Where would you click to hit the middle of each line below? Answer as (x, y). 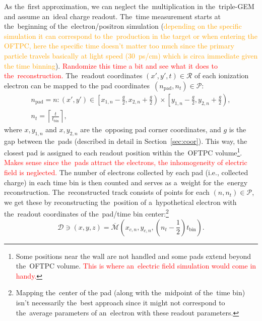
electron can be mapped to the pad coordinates (77, 85)
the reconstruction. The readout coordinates (73, 75)
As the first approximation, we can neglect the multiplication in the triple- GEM (129, 6)
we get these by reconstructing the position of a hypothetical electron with (120, 202)
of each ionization (221, 75)
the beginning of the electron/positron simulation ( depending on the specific (123, 26)
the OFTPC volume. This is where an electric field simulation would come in (136, 266)
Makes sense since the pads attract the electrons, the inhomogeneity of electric (126, 162)
